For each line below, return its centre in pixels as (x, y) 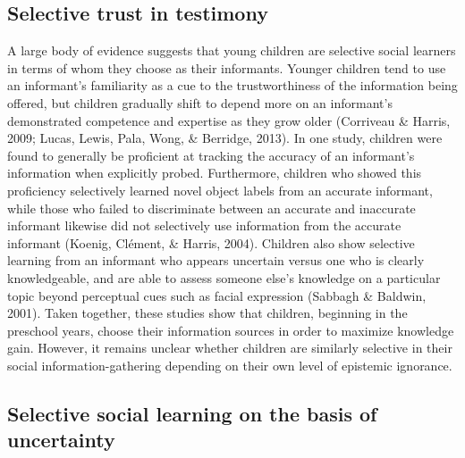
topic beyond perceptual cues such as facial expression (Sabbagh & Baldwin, (217, 295)
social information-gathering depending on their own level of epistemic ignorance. (230, 365)
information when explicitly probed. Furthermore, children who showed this (215, 173)
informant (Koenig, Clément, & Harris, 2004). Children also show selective (211, 242)
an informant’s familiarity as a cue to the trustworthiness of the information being (232, 85)
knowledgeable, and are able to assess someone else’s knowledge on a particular (224, 277)
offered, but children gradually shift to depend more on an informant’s (200, 102)
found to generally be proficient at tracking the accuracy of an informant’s (211, 155)
